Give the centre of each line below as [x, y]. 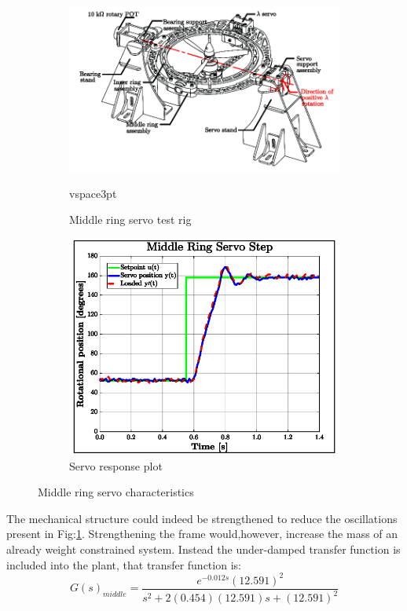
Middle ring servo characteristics [116, 492]
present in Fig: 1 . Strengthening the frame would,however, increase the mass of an [202, 534]
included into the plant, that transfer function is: [124, 564]
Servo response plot [116, 465]
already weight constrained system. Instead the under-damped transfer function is [203, 549]
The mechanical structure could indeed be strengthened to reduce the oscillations [202, 518]
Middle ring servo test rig [130, 220]
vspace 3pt [93, 193]
